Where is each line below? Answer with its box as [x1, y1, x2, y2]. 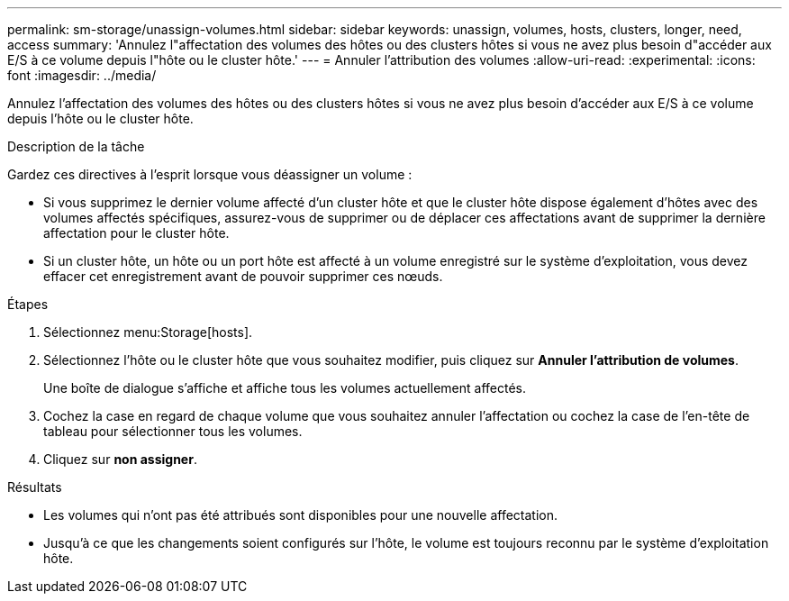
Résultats [7, 479, 62, 495]
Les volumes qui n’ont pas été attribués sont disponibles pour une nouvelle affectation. [43, 507, 558, 523]
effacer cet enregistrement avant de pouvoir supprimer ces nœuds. [43, 269, 443, 284]
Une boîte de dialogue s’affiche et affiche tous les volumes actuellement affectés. [43, 380, 526, 396]
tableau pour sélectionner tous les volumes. [43, 423, 303, 439]
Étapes [7, 296, 49, 312]
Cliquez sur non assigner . [43, 451, 197, 467]
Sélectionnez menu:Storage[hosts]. [43, 324, 253, 340]
